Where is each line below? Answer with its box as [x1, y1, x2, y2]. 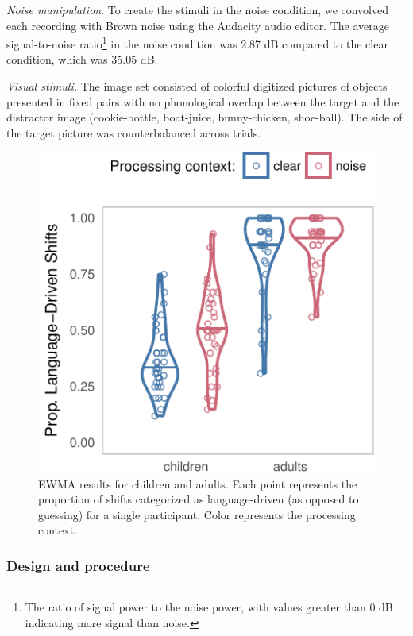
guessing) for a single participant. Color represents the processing [38, 506, 356, 522]
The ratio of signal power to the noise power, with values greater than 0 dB [25, 599, 393, 615]
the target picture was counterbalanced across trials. [6, 124, 261, 141]
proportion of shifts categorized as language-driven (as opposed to [38, 491, 359, 507]
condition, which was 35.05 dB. [6, 51, 158, 67]
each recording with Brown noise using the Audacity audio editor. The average [6, 17, 389, 33]
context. [38, 522, 77, 538]
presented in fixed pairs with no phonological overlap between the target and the [6, 93, 399, 110]
